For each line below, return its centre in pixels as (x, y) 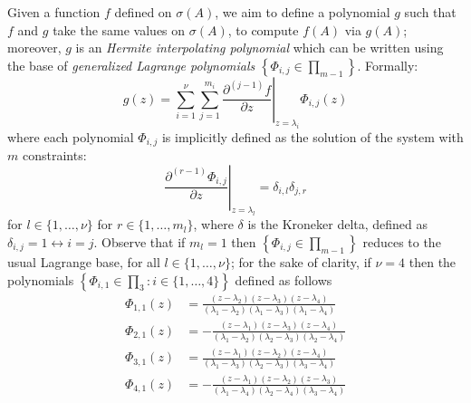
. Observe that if (139, 241)
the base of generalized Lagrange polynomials (131, 65)
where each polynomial (71, 136)
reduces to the (402, 241)
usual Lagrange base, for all (84, 261)
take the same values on (119, 29)
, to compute (263, 29)
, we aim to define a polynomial (303, 12)
